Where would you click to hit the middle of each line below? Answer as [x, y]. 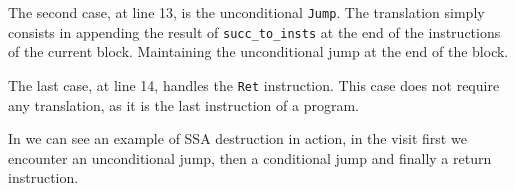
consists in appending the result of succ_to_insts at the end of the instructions [254, 31]
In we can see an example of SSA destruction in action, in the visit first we [237, 138]
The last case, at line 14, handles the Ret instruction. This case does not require [254, 84]
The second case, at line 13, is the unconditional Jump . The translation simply [246, 12]
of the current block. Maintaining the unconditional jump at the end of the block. [258, 51]
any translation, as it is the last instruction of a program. [183, 104]
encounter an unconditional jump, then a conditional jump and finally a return [250, 157]
